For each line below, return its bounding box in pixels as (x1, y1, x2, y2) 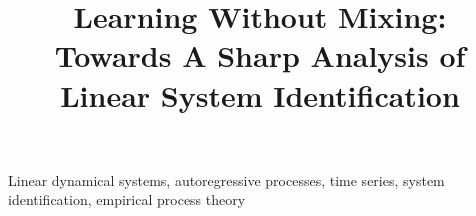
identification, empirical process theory (8, 189, 246, 210)
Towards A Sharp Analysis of (54, 35, 466, 76)
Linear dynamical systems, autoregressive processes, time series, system (8, 169, 445, 190)
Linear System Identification (60, 74, 460, 115)
